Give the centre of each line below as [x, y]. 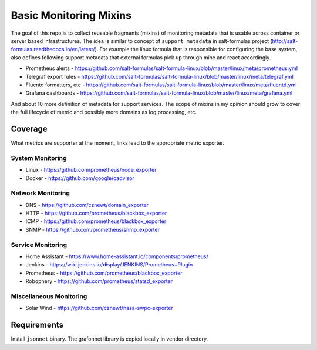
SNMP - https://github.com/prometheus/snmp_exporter [93, 229]
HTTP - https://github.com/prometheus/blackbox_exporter [96, 213]
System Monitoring [39, 158]
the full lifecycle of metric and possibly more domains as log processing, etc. [104, 112]
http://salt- [285, 41]
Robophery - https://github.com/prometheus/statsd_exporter [99, 281]
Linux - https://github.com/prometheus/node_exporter [91, 170]
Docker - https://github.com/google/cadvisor [80, 178]
